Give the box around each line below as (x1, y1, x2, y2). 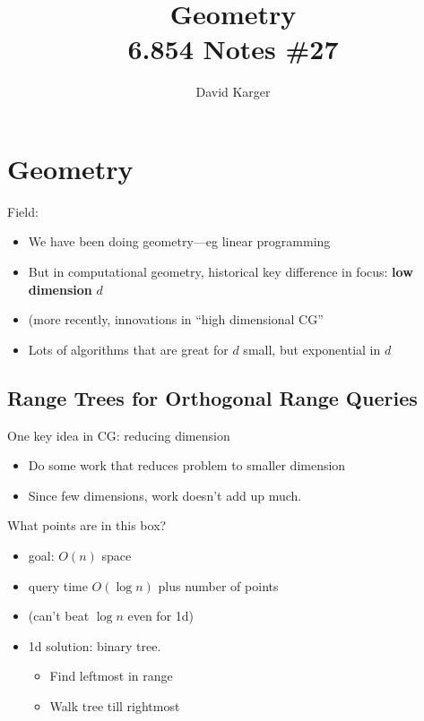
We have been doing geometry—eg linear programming (28, 232, 331, 251)
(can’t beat (28, 606, 90, 625)
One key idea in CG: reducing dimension (7, 425, 230, 444)
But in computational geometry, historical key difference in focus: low (28, 262, 413, 281)
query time (28, 576, 88, 595)
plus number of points (158, 576, 279, 595)
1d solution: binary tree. (28, 636, 161, 655)
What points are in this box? (7, 516, 167, 535)
